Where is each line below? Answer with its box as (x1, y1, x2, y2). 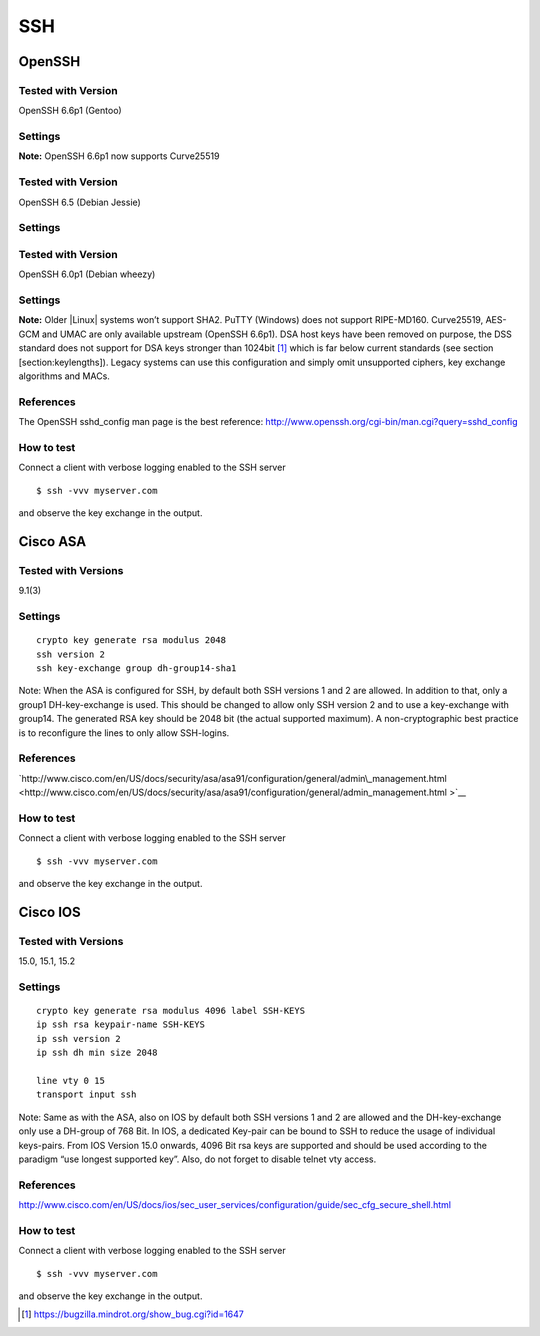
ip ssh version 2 (36, 1033, 121, 1044)
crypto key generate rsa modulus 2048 (36, 635, 227, 646)
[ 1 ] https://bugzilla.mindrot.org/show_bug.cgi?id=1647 (21, 1308, 245, 1320)
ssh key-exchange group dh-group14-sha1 (36, 662, 237, 674)
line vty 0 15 (36, 1075, 105, 1087)
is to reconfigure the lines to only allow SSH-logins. (18, 726, 230, 739)
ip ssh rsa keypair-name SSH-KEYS (36, 1019, 205, 1030)
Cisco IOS (18, 903, 82, 920)
